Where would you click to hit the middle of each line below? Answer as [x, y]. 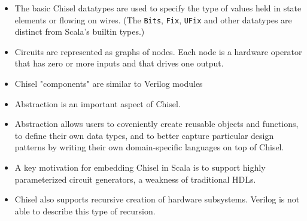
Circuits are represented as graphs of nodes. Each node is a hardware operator [158, 51]
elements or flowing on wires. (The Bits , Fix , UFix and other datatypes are [153, 19]
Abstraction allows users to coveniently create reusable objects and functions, [156, 124]
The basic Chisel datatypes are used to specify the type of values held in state [158, 8]
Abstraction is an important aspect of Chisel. [98, 103]
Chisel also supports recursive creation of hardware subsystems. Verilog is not [157, 199]
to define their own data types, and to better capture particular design [144, 135]
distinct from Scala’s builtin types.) [80, 31]
